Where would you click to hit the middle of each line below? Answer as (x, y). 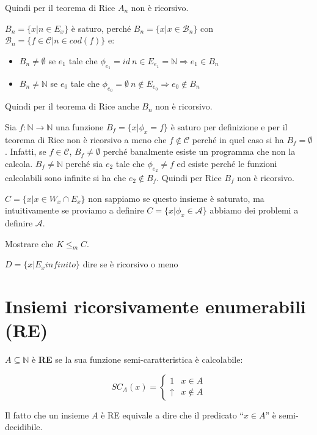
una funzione (80, 126)
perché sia (84, 163)
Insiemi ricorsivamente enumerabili (155, 306)
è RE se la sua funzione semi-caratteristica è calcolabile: (137, 359)
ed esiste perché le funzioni (227, 163)
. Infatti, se (26, 151)
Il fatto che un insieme (47, 415)
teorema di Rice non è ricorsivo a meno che (86, 139)
